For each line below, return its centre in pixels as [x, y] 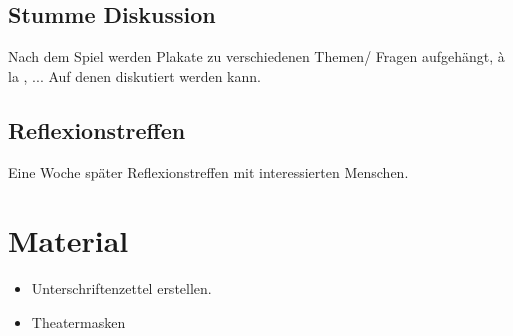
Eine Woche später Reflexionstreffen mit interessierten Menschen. [208, 171]
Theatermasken [78, 321]
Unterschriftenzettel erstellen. [121, 288]
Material [68, 240]
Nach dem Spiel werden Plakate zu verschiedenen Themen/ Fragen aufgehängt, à [256, 56]
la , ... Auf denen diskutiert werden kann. [134, 75]
